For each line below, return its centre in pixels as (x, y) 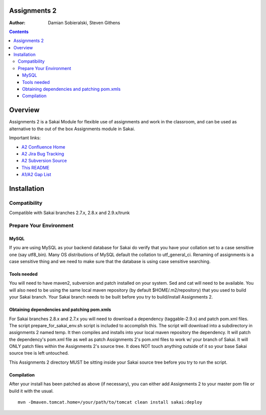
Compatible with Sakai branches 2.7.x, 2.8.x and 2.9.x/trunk (69, 213)
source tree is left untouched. (39, 353)
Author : (17, 23)
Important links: (25, 138)
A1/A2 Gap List (36, 175)
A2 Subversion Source (44, 161)
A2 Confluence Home (43, 147)
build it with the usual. (31, 391)
